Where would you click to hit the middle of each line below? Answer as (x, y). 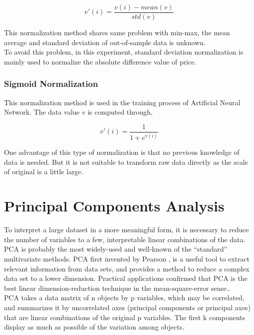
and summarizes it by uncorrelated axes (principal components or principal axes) (127, 307)
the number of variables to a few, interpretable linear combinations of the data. (125, 239)
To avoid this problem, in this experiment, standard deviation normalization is (124, 52)
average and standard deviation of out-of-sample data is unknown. (105, 42)
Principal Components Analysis (114, 206)
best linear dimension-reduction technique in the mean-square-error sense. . (117, 288)
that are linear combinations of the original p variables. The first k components (125, 317)
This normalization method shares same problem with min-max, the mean (117, 33)
